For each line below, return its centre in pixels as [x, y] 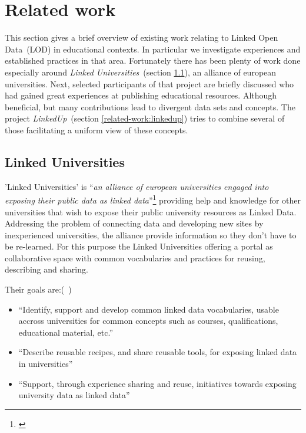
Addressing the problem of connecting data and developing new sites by [134, 223]
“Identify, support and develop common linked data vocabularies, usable [149, 309]
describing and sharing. [46, 269]
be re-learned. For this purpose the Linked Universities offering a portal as [139, 246]
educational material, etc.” [66, 332]
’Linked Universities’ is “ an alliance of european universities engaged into [137, 186]
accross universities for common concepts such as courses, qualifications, [148, 321]
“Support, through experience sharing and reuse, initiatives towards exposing [157, 383]
